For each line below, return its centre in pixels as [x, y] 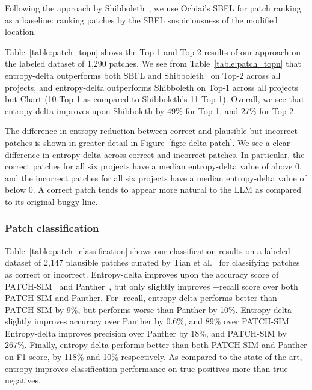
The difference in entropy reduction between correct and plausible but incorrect [151, 131]
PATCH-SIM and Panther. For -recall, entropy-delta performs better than [141, 298]
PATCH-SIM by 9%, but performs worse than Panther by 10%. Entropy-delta [148, 309]
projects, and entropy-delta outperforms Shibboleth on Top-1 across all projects [151, 87]
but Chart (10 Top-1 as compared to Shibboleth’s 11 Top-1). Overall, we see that [155, 99]
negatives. [23, 380]
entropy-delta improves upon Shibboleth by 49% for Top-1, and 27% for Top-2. [151, 110]
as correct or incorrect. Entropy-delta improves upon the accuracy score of [142, 274]
